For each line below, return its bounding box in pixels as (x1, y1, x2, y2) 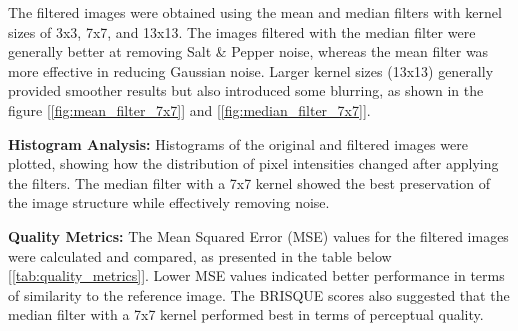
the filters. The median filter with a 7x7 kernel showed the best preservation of (8, 172, 490, 193)
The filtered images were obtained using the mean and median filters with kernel (8, 2, 502, 22)
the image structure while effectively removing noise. (8, 192, 330, 213)
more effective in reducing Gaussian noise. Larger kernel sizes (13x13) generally (8, 60, 494, 81)
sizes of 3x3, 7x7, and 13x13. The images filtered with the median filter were (8, 21, 476, 42)
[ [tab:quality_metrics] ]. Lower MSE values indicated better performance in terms (8, 265, 505, 286)
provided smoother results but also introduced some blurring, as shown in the (8, 80, 484, 101)
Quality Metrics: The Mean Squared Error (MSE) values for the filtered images (8, 225, 509, 246)
